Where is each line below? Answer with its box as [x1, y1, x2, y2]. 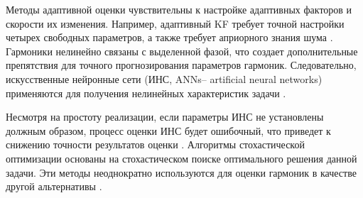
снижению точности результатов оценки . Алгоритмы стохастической [6, 137, 305, 152]
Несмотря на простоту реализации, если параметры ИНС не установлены [6, 109, 324, 124]
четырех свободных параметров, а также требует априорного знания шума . [6, 30, 333, 45]
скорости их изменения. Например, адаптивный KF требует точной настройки [6, 16, 345, 31]
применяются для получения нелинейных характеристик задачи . [6, 85, 286, 100]
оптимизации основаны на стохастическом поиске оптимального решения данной [6, 150, 357, 165]
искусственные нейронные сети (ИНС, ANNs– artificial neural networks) [6, 71, 323, 86]
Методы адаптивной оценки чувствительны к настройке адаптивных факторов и [6, 2, 352, 16]
